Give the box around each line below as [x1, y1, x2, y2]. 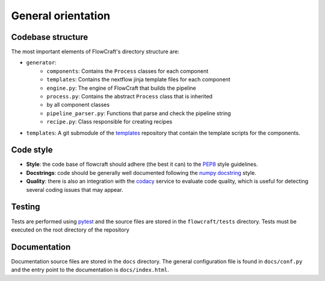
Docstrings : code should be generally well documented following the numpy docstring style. [26, 169, 256, 176]
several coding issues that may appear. [26, 186, 123, 193]
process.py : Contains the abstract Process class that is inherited [46, 93, 213, 100]
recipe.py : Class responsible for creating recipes [46, 118, 173, 125]
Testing [11, 202, 40, 212]
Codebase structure [11, 32, 88, 42]
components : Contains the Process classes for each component [46, 67, 209, 75]
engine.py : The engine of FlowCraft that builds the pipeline [46, 84, 197, 92]
